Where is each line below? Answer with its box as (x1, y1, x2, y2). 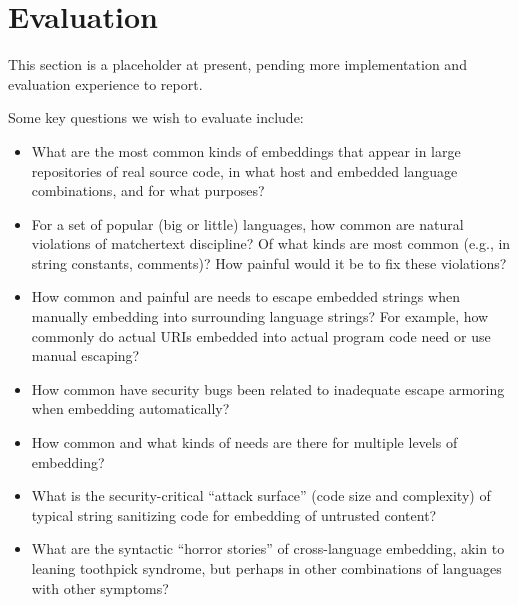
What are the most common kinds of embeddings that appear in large (31, 140, 461, 161)
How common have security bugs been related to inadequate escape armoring (31, 378, 505, 399)
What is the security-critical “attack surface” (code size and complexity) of (31, 485, 491, 506)
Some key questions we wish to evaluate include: (8, 107, 304, 128)
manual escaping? (31, 345, 140, 366)
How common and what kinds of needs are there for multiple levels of (31, 432, 458, 453)
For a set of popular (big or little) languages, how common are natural (31, 213, 464, 234)
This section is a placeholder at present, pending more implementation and (8, 54, 467, 75)
